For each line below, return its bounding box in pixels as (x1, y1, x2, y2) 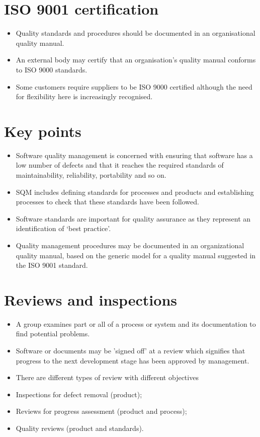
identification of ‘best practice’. (16, 223, 111, 234)
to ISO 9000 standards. (16, 64, 88, 75)
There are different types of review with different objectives (16, 372, 199, 383)
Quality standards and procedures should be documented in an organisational (16, 28, 255, 38)
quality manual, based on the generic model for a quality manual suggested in (16, 250, 256, 260)
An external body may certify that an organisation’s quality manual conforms (16, 54, 256, 65)
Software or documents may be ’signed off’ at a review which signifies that (16, 345, 245, 356)
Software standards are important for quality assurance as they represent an (16, 213, 251, 224)
